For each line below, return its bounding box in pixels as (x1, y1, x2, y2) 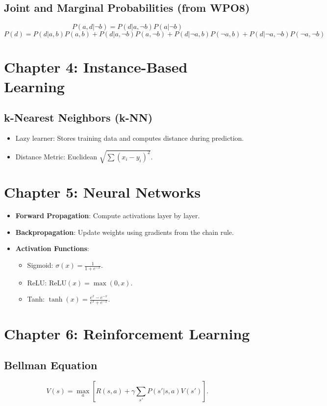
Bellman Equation (4, 357, 98, 373)
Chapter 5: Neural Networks (4, 182, 201, 202)
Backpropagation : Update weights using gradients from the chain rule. (15, 227, 234, 237)
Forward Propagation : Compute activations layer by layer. (15, 210, 200, 221)
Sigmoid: (27, 260, 53, 270)
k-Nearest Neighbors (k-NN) (4, 110, 153, 125)
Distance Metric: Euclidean (15, 151, 97, 161)
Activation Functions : (15, 243, 89, 254)
